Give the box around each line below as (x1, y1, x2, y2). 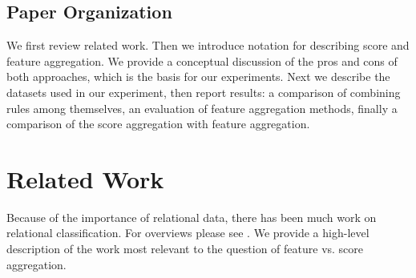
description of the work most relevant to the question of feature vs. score (6, 240, 364, 257)
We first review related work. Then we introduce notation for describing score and (6, 37, 410, 54)
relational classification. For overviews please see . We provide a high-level (6, 224, 370, 241)
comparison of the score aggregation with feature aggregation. (6, 115, 310, 132)
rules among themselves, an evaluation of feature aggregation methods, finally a (6, 99, 398, 116)
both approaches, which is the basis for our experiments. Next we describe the (6, 68, 390, 85)
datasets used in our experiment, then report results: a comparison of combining (6, 83, 401, 100)
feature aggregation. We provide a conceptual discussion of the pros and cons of (6, 52, 398, 69)
